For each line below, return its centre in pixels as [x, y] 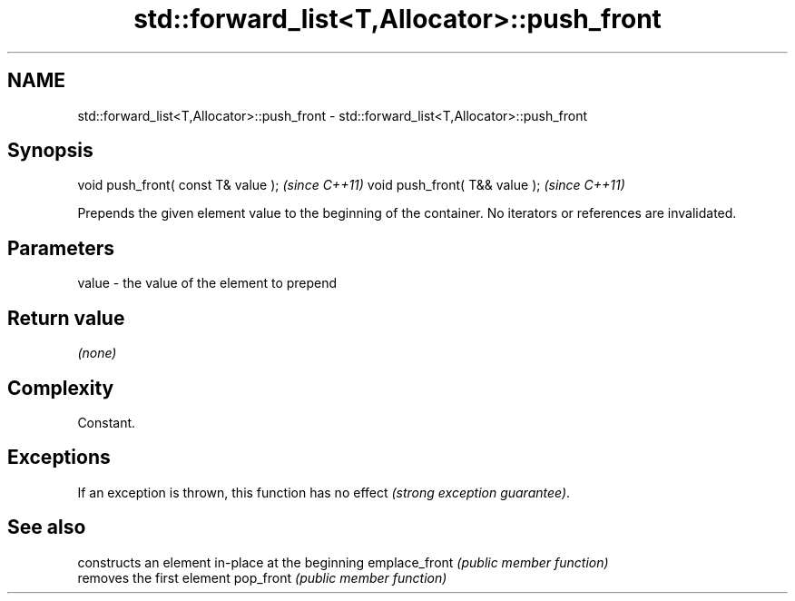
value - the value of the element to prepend [207, 283]
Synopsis [50, 151]
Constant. [107, 422]
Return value [66, 318]
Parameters [61, 248]
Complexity [61, 388]
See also [47, 527]
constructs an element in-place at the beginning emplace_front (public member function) [343, 562]
